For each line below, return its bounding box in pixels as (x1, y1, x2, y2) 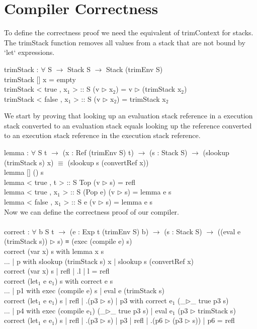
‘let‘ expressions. (4, 47, 55, 57)
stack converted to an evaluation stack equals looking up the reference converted (4, 120, 252, 130)
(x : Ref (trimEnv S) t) (62, 147, 134, 158)
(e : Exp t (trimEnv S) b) (69, 226, 149, 236)
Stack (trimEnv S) (106, 63, 163, 74)
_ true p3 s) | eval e (111, 305, 173, 315)
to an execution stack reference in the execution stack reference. (4, 130, 201, 141)
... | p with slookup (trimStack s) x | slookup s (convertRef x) (4, 255, 194, 266)
